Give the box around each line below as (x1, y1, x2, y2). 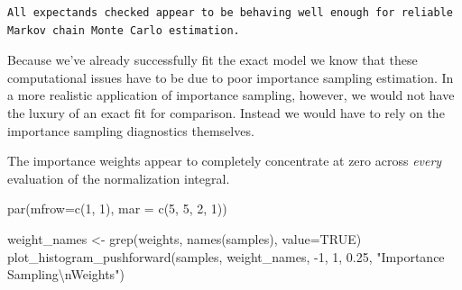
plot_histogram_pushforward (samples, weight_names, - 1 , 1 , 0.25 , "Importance (7, 247, 445, 266)
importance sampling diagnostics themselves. (7, 121, 254, 140)
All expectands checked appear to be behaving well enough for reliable (7, 6, 453, 19)
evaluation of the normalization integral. (7, 168, 230, 187)
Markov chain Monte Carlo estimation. (7, 23, 240, 37)
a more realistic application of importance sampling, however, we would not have (7, 86, 455, 104)
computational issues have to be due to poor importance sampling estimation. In (7, 68, 454, 86)
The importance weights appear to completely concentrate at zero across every (7, 151, 442, 170)
